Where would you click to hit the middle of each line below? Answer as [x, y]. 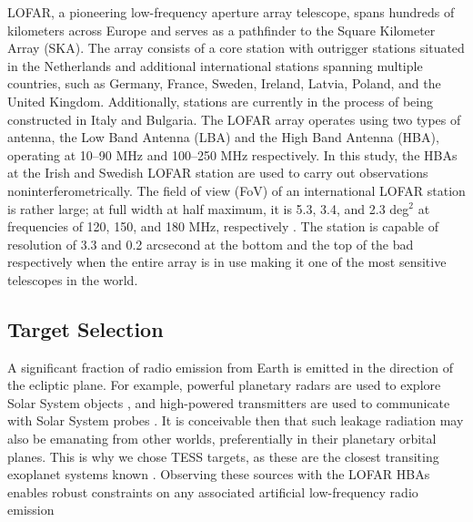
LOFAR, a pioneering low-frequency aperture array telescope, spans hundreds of [231, 12]
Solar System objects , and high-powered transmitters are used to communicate [229, 402]
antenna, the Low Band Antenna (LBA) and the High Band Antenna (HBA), [223, 137]
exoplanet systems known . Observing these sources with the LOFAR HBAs [219, 474]
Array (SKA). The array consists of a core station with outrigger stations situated [236, 48]
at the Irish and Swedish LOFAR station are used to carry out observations [218, 173]
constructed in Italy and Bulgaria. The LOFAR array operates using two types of [234, 119]
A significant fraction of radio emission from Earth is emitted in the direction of [230, 367]
